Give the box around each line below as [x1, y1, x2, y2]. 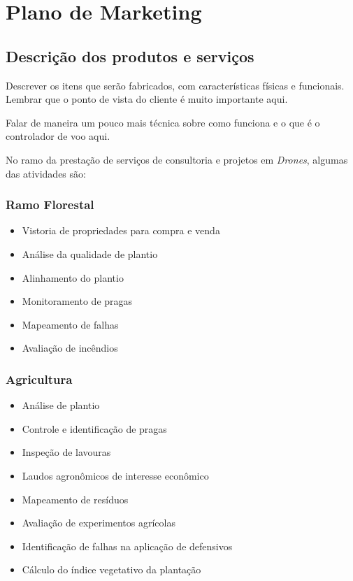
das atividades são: [6, 166, 86, 180]
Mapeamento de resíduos [22, 492, 129, 506]
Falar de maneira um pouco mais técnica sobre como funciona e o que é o [6, 115, 320, 129]
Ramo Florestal [6, 196, 94, 213]
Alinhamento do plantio [22, 270, 124, 285]
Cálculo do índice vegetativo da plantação [22, 562, 201, 577]
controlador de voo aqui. [6, 129, 110, 143]
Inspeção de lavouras [22, 445, 111, 459]
